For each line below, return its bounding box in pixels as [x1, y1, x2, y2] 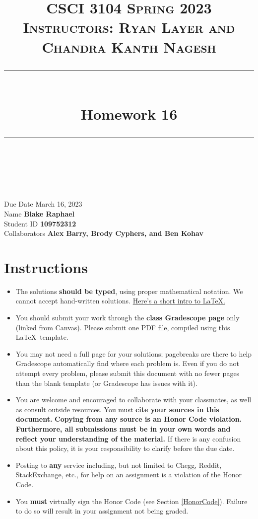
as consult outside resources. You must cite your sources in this [15, 404, 219, 414]
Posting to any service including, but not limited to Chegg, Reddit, [15, 459, 222, 470]
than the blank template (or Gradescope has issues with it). [15, 377, 197, 388]
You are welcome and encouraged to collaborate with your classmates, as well [15, 394, 252, 405]
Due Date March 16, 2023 [4, 199, 82, 209]
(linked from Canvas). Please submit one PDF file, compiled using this [15, 322, 230, 332]
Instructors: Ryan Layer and [23, 17, 235, 37]
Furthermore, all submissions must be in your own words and [15, 423, 231, 434]
